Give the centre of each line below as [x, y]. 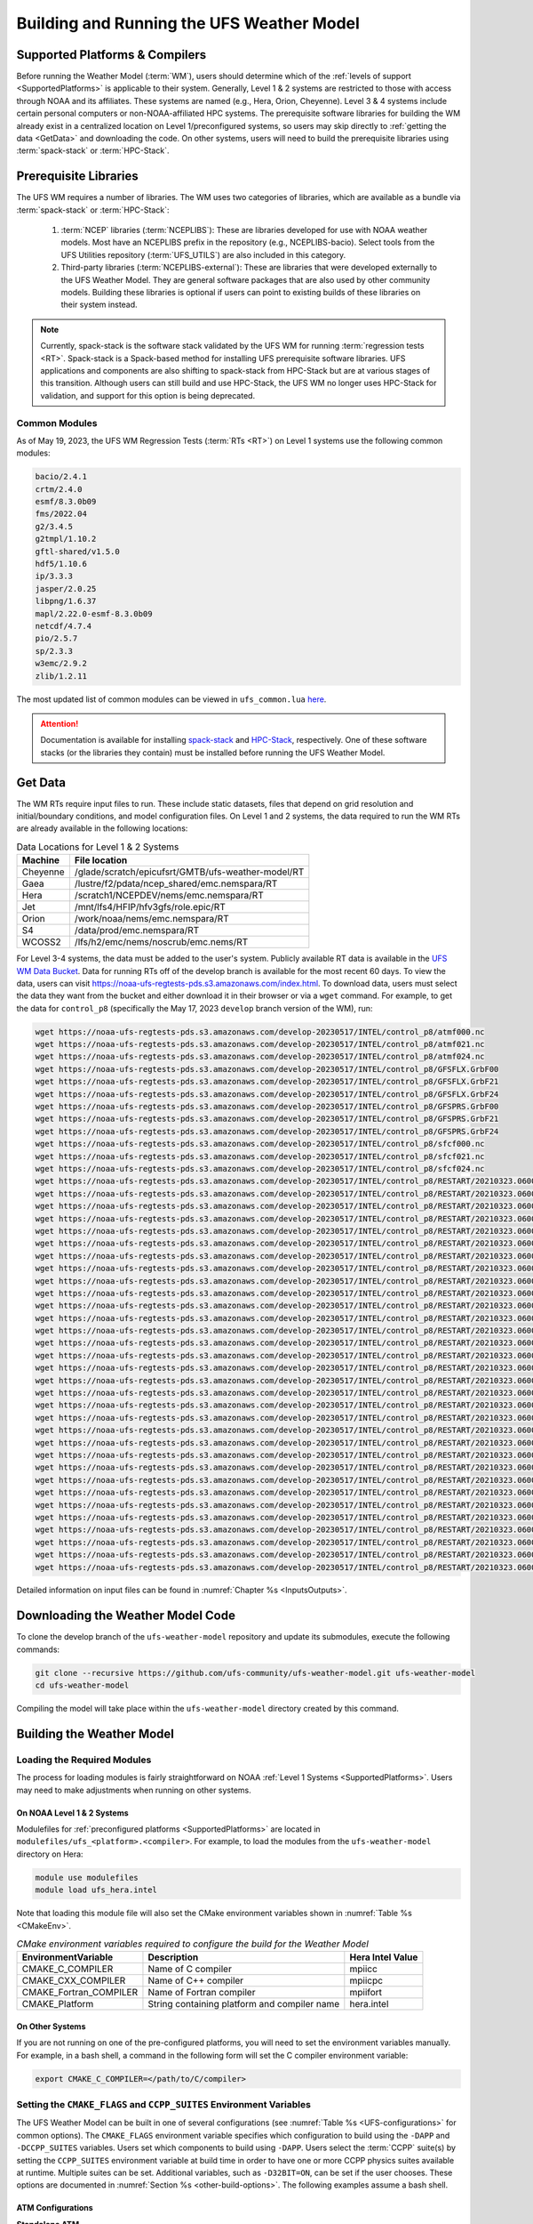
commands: [38, 1649]
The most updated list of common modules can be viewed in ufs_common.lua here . [171, 699]
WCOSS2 [41, 942]
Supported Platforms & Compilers [111, 55]
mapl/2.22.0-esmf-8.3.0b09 [94, 613]
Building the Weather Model [95, 1733]
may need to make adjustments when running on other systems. [134, 1790]
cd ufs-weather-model [82, 1685]
